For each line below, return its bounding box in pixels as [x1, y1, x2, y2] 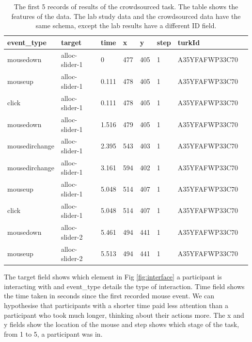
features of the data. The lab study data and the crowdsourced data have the [11, 11, 241, 21]
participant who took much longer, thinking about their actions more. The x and [4, 309, 244, 320]
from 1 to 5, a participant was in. [4, 328, 103, 339]
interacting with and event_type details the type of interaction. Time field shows [4, 281, 245, 291]
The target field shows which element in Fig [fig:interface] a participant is [4, 272, 222, 282]
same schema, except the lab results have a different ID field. [35, 20, 217, 31]
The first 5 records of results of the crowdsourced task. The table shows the [14, 1, 238, 11]
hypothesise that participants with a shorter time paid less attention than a [4, 300, 228, 310]
